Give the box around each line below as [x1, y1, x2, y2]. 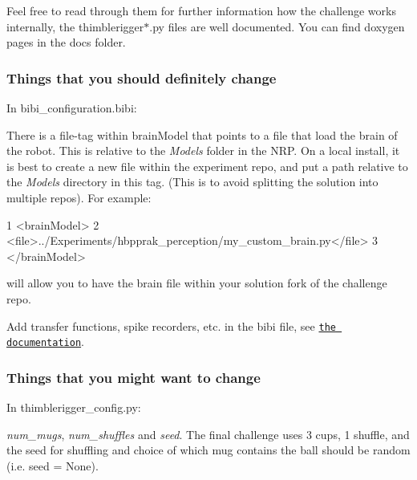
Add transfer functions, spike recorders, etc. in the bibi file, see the [6, 317, 336, 334]
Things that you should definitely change [6, 67, 277, 87]
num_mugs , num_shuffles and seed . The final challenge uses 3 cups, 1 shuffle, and [6, 425, 410, 442]
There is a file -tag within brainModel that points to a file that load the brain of [6, 126, 398, 143]
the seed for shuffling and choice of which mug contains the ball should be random [6, 441, 411, 458]
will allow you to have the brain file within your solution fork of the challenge [6, 275, 387, 291]
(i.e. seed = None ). [6, 457, 99, 474]
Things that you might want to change [6, 367, 261, 387]
